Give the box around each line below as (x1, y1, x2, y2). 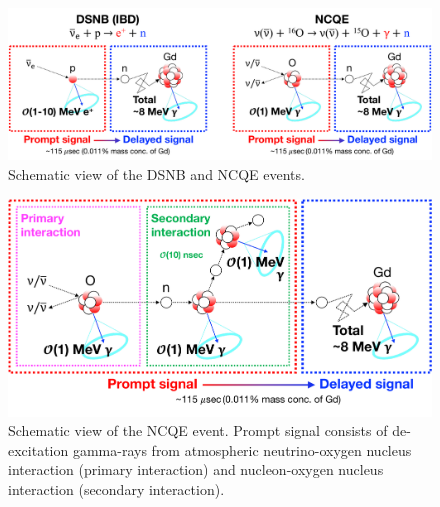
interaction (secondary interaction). (8, 478, 225, 499)
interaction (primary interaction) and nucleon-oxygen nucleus (8, 459, 384, 480)
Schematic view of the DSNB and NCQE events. (8, 163, 305, 184)
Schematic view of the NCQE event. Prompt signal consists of (8, 420, 388, 441)
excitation (8, 439, 69, 460)
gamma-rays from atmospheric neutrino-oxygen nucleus (72, 439, 412, 460)
